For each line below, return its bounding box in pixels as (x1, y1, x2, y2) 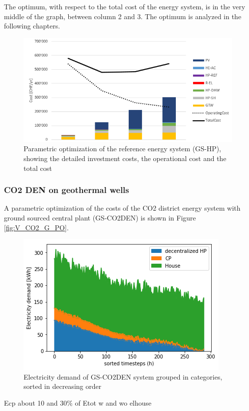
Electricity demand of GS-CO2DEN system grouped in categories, (24, 371, 222, 382)
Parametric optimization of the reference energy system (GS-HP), (24, 143, 221, 154)
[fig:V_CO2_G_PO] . (4, 222, 69, 232)
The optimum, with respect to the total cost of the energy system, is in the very (4, 1, 246, 11)
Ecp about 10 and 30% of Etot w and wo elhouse (4, 397, 152, 408)
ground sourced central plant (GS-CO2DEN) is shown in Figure (4, 212, 196, 222)
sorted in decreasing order (24, 381, 102, 391)
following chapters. (4, 21, 60, 31)
